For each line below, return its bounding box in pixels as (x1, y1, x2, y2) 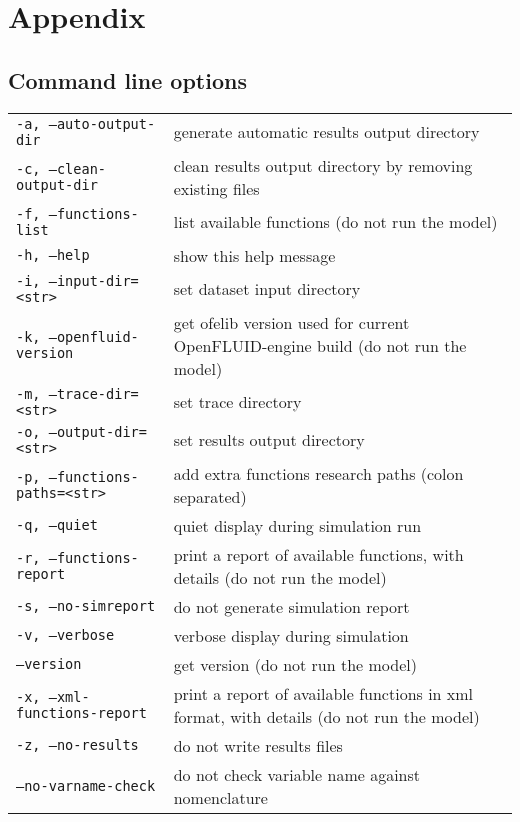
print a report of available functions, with (173, 542, 464, 566)
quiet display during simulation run (173, 513, 422, 537)
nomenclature (173, 785, 268, 809)
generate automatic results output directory (173, 120, 480, 144)
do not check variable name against (173, 762, 421, 786)
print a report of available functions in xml (173, 681, 474, 705)
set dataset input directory (173, 277, 361, 301)
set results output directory (173, 428, 365, 452)
